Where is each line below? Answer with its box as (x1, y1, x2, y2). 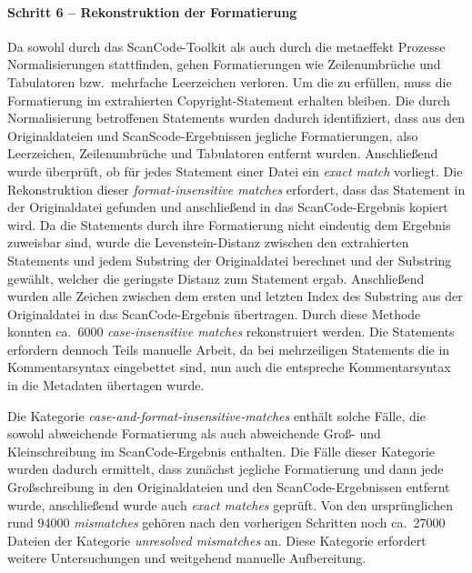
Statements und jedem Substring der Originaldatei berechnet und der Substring (7, 250, 452, 269)
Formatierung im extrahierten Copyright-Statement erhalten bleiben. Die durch (7, 90, 450, 109)
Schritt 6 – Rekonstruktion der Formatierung (7, 2, 297, 21)
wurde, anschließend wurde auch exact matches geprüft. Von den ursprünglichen (7, 495, 454, 514)
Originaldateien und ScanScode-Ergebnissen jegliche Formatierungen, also (7, 126, 418, 145)
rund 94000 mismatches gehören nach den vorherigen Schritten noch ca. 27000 (7, 513, 446, 532)
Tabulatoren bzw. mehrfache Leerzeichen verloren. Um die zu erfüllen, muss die (7, 72, 452, 91)
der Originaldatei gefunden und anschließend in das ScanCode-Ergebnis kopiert (7, 197, 448, 216)
